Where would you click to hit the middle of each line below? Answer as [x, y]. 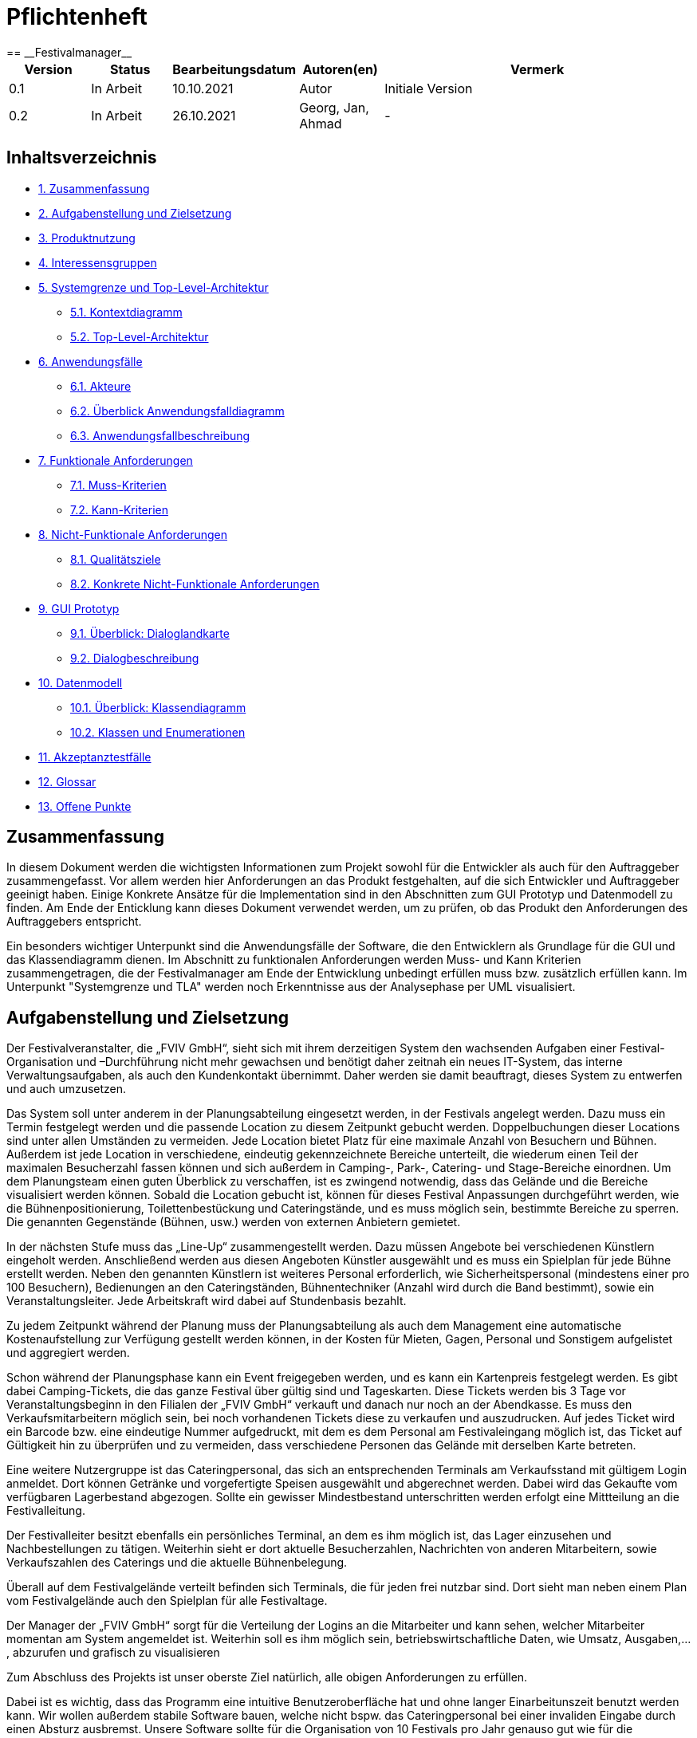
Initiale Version [429, 88]
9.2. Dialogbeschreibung [135, 658]
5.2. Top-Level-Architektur [140, 336]
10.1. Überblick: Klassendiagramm [158, 707]
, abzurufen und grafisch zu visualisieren [113, 1653]
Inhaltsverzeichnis [82, 158]
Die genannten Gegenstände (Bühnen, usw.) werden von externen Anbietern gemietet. [234, 1222]
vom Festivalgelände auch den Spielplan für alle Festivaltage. [167, 1601]
